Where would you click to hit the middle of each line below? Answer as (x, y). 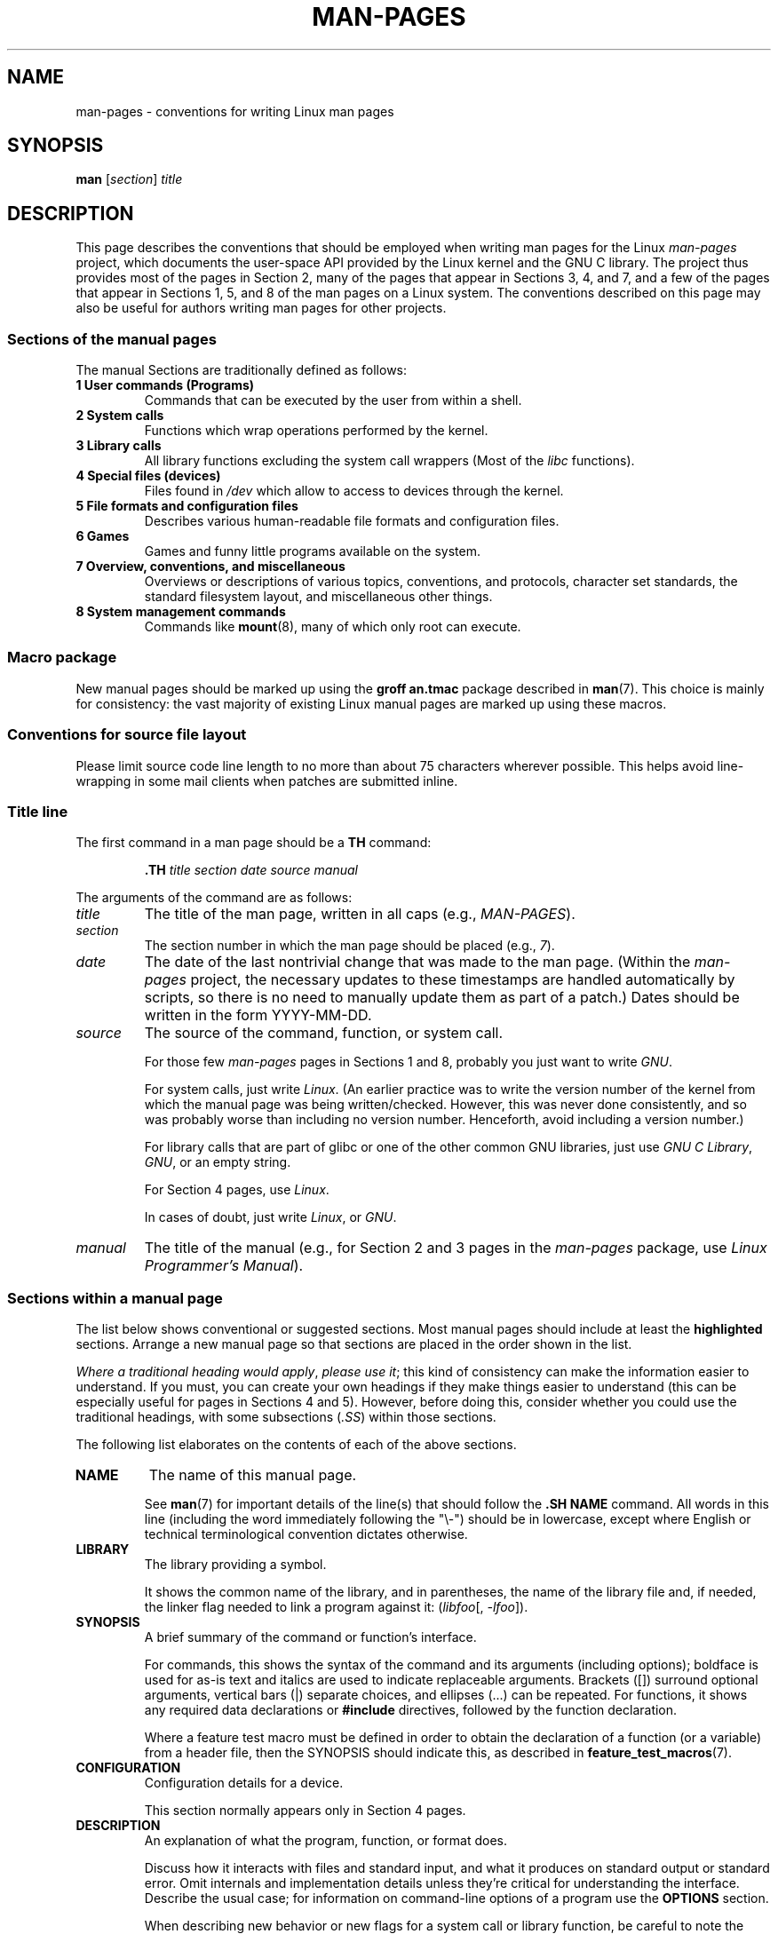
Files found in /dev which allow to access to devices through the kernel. (354, 491)
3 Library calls (119, 446)
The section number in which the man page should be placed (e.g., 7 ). (349, 946)
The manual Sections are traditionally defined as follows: (242, 370)
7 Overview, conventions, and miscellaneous (210, 567)
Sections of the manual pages (112, 339)
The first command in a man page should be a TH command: (254, 843)
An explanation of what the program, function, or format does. (326, 1841)
